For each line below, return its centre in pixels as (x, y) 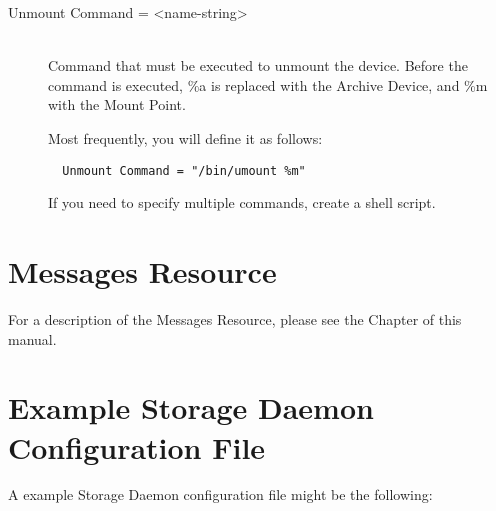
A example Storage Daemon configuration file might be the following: (220, 494)
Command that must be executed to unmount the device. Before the (258, 65)
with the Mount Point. (117, 104)
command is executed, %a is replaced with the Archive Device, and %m (268, 84)
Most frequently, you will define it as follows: (185, 137)
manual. (32, 338)
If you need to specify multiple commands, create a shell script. (242, 202)
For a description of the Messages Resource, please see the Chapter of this (235, 318)
